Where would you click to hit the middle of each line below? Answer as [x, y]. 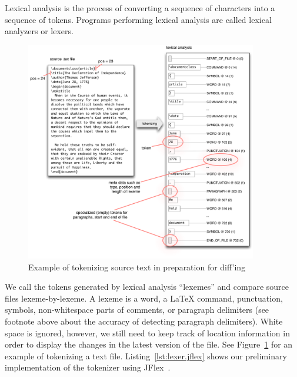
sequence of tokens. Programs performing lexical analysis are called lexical [138, 19]
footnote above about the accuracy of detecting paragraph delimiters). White [144, 321]
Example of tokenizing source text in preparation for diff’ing [137, 267]
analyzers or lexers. [39, 31]
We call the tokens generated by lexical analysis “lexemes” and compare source [147, 287]
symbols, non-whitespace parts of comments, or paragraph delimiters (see [137, 310]
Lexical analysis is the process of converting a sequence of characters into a [140, 8]
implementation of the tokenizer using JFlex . [88, 367]
